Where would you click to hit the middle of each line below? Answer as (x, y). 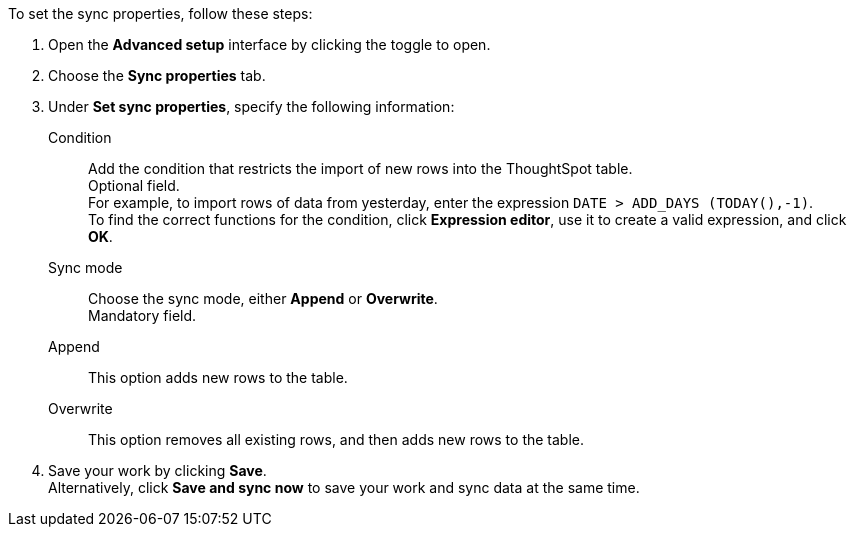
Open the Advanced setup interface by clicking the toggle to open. (269, 44)
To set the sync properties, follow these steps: (160, 13)
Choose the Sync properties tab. (157, 75)
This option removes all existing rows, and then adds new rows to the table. (336, 439)
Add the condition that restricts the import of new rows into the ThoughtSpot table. (360, 168)
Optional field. (134, 185)
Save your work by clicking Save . (157, 470)
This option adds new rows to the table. (218, 377)
